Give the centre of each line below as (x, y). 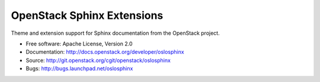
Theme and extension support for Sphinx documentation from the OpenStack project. (115, 33)
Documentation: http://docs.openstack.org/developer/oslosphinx (105, 52)
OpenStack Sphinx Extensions (87, 15)
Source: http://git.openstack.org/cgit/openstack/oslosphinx (98, 60)
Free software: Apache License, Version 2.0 (79, 44)
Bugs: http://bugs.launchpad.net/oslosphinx (79, 68)
